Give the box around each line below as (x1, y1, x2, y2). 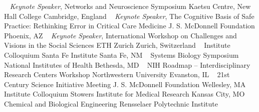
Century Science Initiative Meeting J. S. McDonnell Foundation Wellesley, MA (4, 79, 246, 89)
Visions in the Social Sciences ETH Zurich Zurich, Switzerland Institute (4, 40, 230, 50)
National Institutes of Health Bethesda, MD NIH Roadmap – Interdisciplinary (4, 59, 250, 70)
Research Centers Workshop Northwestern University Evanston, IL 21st (4, 69, 230, 80)
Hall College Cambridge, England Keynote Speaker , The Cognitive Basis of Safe (4, 10, 254, 21)
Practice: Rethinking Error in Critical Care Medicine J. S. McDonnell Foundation (4, 20, 255, 31)
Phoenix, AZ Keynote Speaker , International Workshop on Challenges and (4, 30, 237, 40)
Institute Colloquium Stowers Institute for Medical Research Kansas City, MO (4, 89, 245, 99)
